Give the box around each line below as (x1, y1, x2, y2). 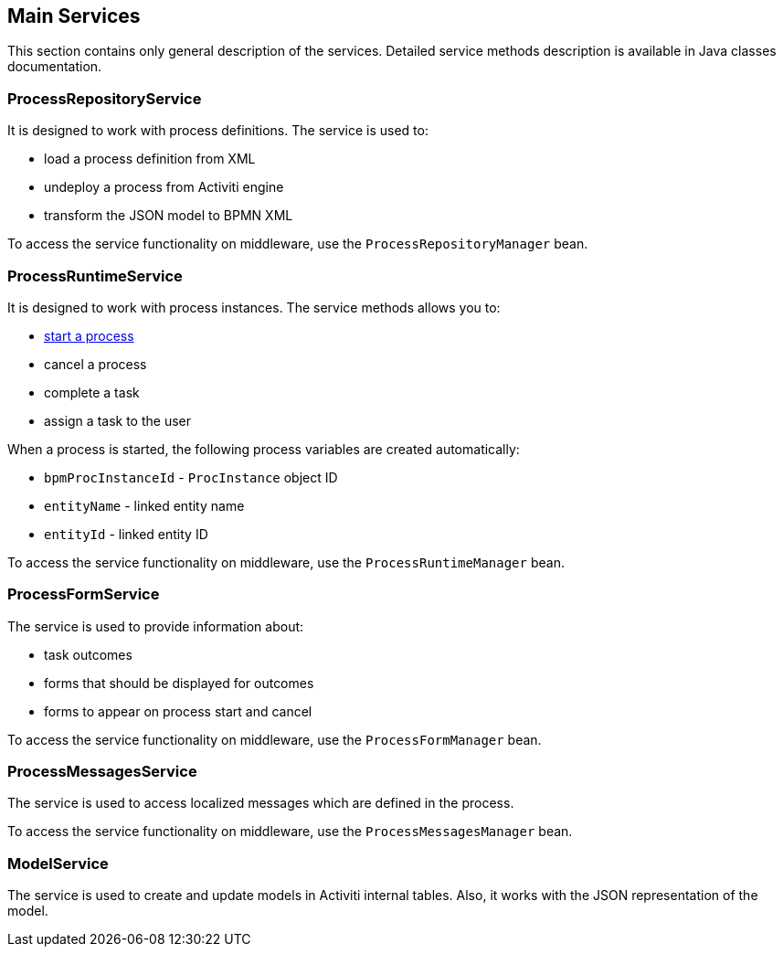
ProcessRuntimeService (7, 266, 183, 285)
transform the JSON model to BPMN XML (44, 207, 293, 224)
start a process (44, 327, 134, 344)
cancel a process (44, 355, 147, 372)
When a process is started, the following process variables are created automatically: (7, 440, 520, 457)
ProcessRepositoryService (7, 89, 202, 108)
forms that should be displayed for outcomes (44, 674, 314, 691)
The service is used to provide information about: (7, 618, 304, 634)
